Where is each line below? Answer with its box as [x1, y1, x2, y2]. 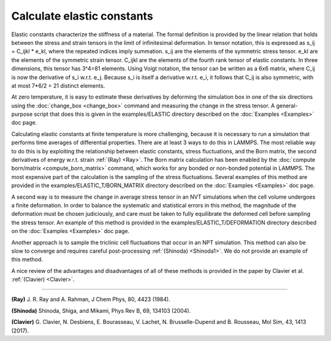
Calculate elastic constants [11, 9, 153, 23]
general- [276, 102, 299, 109]
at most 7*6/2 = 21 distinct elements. [11, 82, 105, 89]
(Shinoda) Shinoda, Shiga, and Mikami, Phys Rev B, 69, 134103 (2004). [11, 307, 191, 314]
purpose [11, 110, 33, 118]
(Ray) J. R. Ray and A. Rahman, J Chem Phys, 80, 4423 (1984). [11, 296, 171, 303]
